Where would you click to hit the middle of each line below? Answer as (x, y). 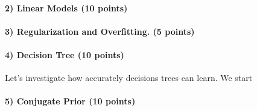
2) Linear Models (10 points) (66, 7)
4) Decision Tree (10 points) (65, 54)
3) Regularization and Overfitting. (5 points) (100, 31)
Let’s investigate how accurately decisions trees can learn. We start (129, 78)
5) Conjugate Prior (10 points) (70, 101)
